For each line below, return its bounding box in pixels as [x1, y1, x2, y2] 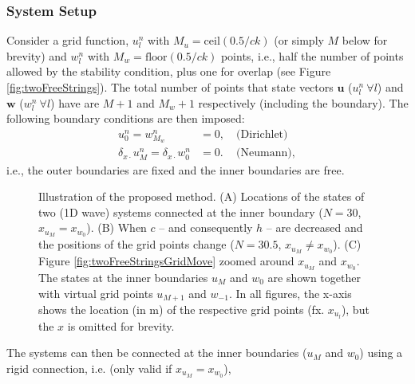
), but [341, 300, 370, 317]
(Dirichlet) [236, 128, 288, 140]
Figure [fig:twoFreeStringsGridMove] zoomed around [38, 253, 294, 269]
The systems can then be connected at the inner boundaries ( [6, 344, 307, 361]
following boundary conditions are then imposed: [6, 110, 245, 127]
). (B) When [86, 219, 147, 236]
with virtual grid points [38, 284, 153, 301]
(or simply [274, 32, 324, 49]
